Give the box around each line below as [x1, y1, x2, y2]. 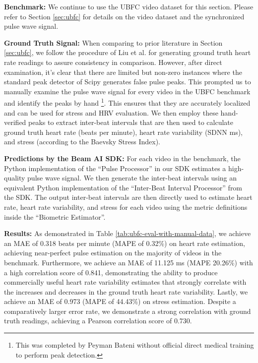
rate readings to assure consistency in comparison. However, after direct [4, 57, 222, 67]
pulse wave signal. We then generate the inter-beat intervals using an [27, 173, 237, 183]
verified [4, 117, 26, 127]
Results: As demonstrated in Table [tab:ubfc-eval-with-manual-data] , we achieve [4, 228, 251, 239]
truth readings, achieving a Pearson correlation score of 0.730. [4, 315, 192, 326]
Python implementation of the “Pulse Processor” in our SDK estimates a [4, 163, 226, 173]
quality [4, 173, 25, 183]
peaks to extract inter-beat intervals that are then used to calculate [28, 117, 234, 127]
